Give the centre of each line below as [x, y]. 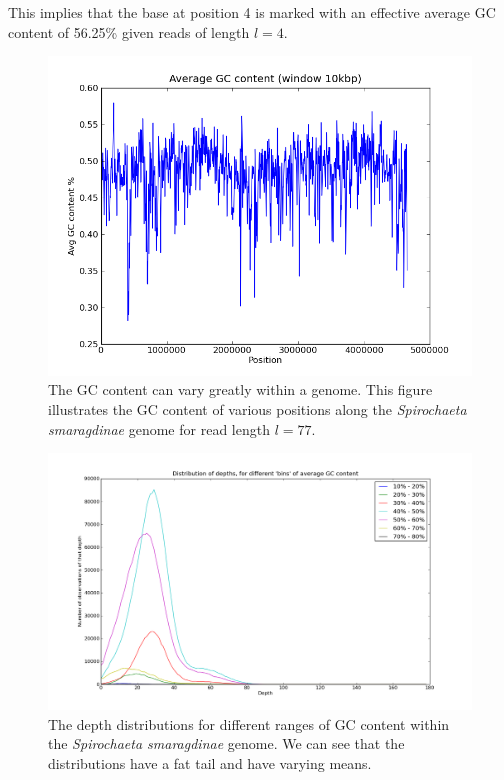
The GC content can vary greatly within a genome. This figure [240, 389]
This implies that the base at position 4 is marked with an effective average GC [252, 12]
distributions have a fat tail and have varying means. [210, 763]
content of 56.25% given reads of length [129, 31]
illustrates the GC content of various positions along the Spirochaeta [257, 408]
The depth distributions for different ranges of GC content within [249, 723]
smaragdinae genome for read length [159, 428]
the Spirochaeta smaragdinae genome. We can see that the [226, 743]
